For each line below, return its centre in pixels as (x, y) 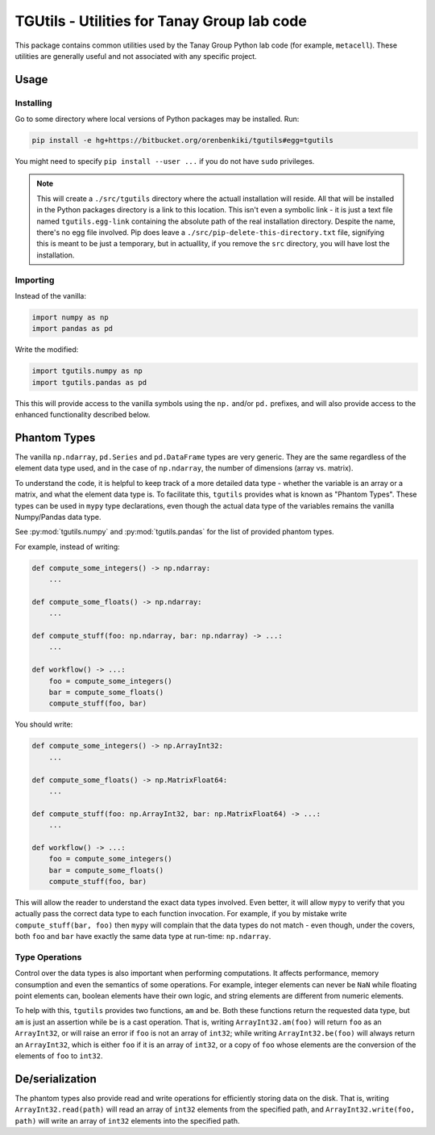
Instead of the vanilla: (51, 295)
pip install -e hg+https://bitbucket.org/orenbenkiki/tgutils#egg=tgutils (183, 140)
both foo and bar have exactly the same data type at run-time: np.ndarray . (143, 936)
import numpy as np (70, 317)
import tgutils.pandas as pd (89, 382)
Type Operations (48, 957)
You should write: (44, 725)
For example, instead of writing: (67, 547)
